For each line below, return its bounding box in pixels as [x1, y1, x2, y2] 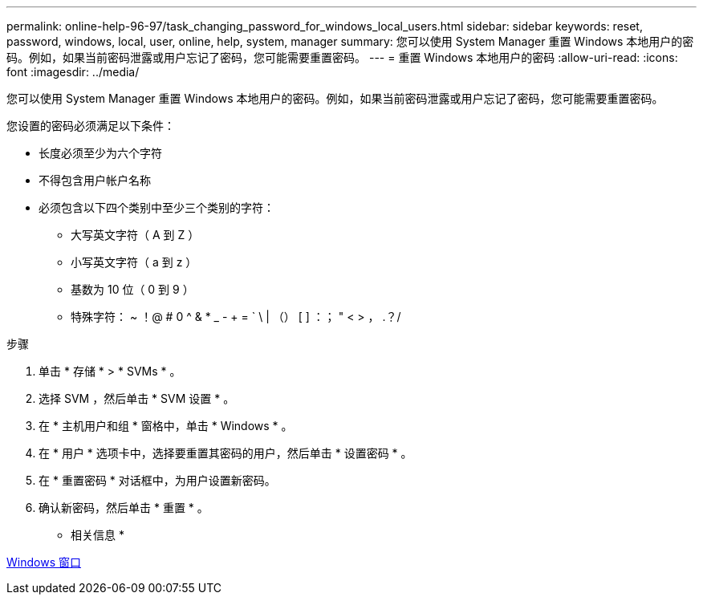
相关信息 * [71, 528, 124, 542]
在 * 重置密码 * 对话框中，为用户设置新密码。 [39, 473, 276, 487]
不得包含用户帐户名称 [39, 173, 151, 187]
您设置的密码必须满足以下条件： [6, 119, 175, 132]
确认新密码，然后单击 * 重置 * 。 [39, 501, 209, 514]
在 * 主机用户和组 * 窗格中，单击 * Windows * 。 [39, 419, 293, 432]
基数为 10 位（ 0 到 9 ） [71, 282, 194, 296]
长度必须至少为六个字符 [39, 146, 162, 160]
